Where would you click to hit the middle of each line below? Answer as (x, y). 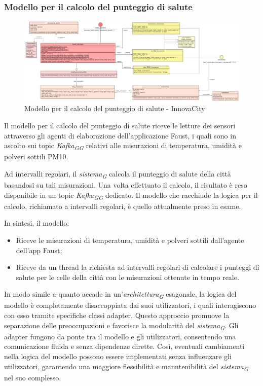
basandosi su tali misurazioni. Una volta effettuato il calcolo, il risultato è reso (126, 185)
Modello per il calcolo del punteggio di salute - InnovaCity (115, 108)
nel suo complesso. (33, 377)
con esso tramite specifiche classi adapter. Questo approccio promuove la (117, 315)
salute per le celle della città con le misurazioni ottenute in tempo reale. (127, 277)
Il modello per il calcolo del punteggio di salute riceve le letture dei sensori (120, 125)
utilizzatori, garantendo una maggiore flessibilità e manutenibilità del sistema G (126, 367)
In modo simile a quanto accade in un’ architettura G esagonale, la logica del (120, 295)
